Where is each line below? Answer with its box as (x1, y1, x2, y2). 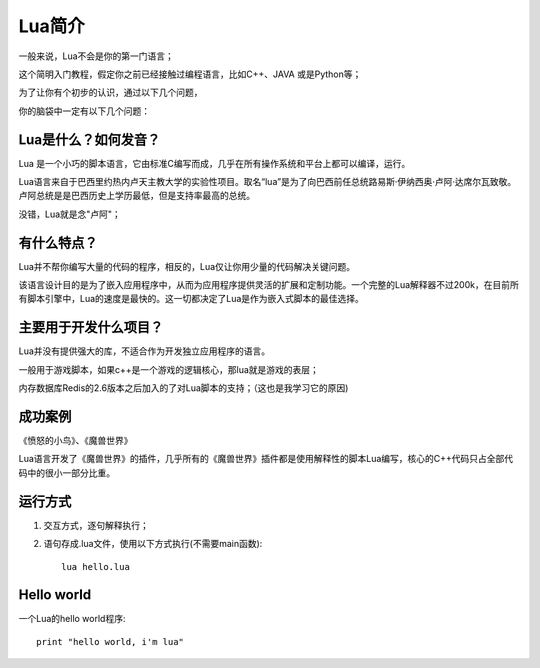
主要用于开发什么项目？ (18, 319, 164, 336)
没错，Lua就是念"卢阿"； (18, 208, 122, 220)
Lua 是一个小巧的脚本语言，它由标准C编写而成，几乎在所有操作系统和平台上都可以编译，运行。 (18, 157, 411, 169)
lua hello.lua (61, 561, 130, 572)
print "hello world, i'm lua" (36, 636, 185, 647)
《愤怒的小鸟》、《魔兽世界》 (18, 435, 133, 447)
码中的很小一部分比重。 (18, 466, 115, 479)
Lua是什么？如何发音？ (18, 131, 161, 148)
